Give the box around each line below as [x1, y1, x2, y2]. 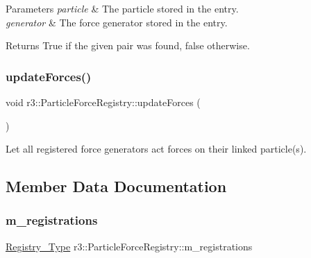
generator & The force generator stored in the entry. [6, 15, 228, 29]
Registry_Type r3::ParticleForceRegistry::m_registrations [6, 239, 253, 253]
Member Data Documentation [6, 175, 227, 197]
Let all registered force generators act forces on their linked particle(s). [6, 141, 307, 156]
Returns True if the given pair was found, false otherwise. [6, 38, 250, 53]
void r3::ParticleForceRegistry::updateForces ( [6, 95, 201, 109]
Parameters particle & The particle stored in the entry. [6, 1, 239, 15]
